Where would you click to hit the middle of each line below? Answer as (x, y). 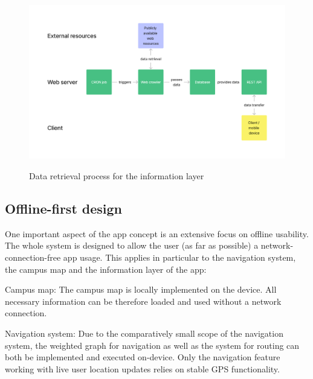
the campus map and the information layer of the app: (106, 269)
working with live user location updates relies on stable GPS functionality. (142, 368)
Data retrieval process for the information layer (117, 176)
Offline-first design (64, 209)
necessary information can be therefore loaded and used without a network (143, 301)
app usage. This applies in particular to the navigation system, (179, 257)
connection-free (33, 257)
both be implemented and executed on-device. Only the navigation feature (143, 357)
